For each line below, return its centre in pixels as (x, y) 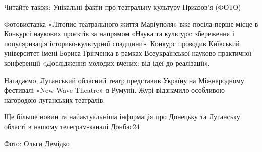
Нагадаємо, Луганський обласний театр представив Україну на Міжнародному (124, 80)
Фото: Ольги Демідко (37, 143)
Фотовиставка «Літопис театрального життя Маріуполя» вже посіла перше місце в (131, 23)
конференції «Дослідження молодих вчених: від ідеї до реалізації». (107, 63)
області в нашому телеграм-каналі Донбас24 (72, 126)
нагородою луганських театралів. (55, 99)
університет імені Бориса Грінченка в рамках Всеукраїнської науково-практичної (128, 53)
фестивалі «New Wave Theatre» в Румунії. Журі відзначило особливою (114, 90)
